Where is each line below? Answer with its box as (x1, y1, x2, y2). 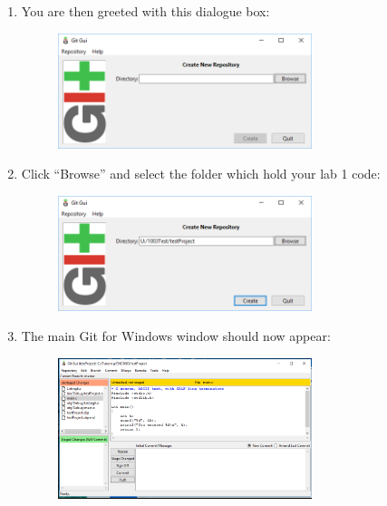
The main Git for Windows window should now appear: (21, 326, 331, 345)
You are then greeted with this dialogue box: (21, 2, 270, 20)
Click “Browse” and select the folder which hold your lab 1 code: (21, 164, 381, 183)
